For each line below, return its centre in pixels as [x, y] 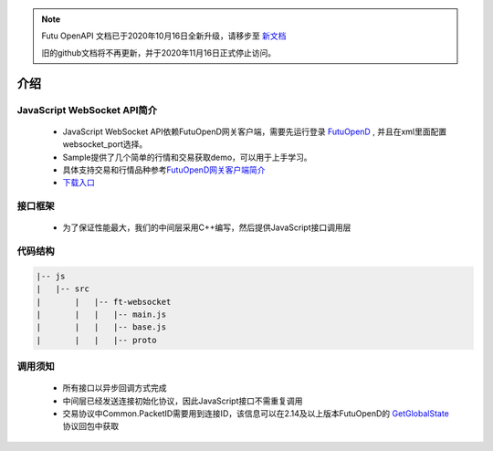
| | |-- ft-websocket [104, 302]
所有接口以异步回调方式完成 [115, 388]
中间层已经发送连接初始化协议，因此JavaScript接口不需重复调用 [183, 401]
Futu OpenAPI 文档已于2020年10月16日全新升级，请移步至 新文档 [164, 36]
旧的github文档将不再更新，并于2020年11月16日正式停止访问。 [159, 52]
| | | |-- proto [96, 340]
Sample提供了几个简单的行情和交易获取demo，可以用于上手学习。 [187, 157]
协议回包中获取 [90, 426]
